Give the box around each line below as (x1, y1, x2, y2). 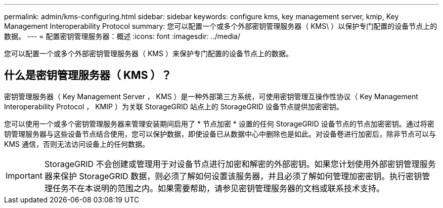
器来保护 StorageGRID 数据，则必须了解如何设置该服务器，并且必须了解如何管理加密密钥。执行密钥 (44, 171, 422, 181)
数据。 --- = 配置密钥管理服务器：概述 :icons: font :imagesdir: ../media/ (4, 32, 241, 40)
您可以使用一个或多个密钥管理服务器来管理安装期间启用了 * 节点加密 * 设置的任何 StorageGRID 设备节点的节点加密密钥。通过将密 (4, 119, 434, 128)
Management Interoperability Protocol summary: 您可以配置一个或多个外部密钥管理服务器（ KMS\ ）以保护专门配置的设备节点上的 (4, 22, 437, 30)
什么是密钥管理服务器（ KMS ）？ (4, 69, 172, 82)
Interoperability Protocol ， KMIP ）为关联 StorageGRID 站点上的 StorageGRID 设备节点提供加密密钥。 (4, 102, 343, 111)
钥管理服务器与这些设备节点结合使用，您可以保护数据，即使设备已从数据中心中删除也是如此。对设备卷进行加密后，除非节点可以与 (4, 129, 436, 138)
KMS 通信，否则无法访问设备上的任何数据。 (4, 139, 149, 148)
